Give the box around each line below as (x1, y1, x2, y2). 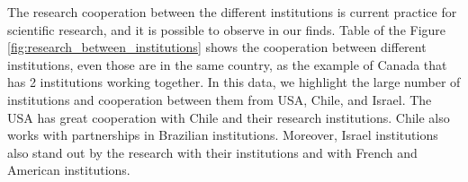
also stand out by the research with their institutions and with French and (7, 143, 418, 161)
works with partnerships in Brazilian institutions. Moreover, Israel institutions (7, 126, 438, 144)
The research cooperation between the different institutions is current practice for (7, 3, 457, 21)
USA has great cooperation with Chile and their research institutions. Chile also (7, 108, 450, 126)
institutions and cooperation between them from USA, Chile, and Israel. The (7, 90, 432, 108)
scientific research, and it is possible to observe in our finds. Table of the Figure (7, 20, 446, 39)
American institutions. (7, 160, 130, 179)
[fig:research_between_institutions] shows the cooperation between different (7, 38, 427, 56)
